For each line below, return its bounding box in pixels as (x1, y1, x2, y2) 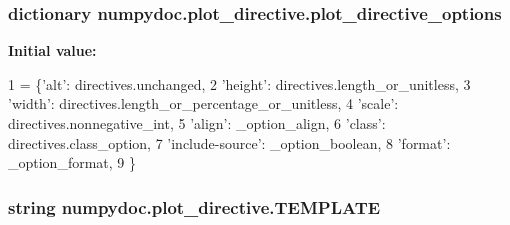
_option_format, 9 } (8, 152, 137, 173)
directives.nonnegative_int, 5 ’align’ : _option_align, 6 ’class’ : (8, 113, 386, 133)
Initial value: (8, 40, 97, 61)
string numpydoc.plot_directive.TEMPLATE (8, 194, 381, 219)
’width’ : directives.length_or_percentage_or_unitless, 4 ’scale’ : (8, 93, 399, 114)
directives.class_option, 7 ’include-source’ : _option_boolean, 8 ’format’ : (8, 132, 451, 153)
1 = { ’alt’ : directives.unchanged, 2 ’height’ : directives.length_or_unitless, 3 (8, 73, 471, 94)
